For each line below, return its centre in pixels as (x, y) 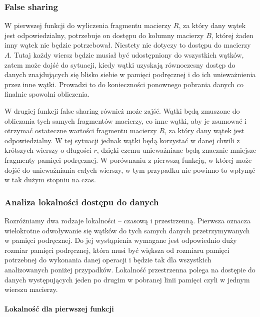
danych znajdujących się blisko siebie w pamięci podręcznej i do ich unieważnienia (130, 74)
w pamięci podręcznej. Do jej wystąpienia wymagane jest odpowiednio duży (121, 240)
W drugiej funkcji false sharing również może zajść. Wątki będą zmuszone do (122, 110)
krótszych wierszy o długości (48, 150)
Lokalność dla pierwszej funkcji (59, 309)
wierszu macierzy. (31, 289)
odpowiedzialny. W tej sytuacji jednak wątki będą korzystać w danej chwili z (122, 140)
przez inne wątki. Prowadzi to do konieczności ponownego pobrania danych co (124, 84)
